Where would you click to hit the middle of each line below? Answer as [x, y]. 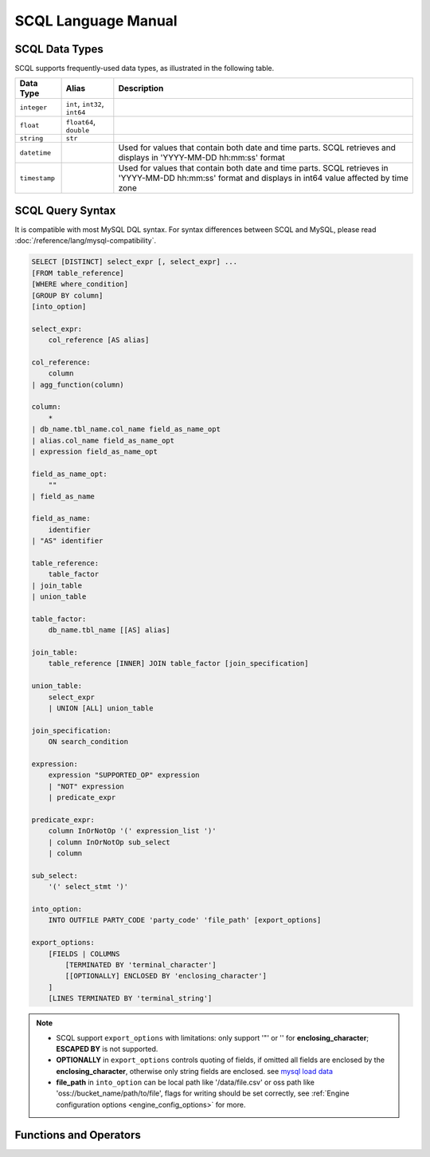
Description [141, 89]
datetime [35, 153]
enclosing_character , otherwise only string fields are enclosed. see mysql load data [195, 1071]
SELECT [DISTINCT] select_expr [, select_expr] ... [135, 262]
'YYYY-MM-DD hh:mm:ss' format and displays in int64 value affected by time [264, 178]
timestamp [37, 178]
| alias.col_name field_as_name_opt [103, 440]
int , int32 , [85, 104]
